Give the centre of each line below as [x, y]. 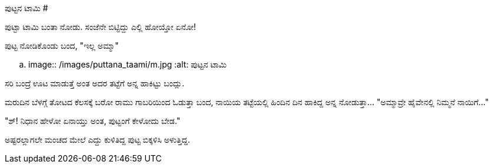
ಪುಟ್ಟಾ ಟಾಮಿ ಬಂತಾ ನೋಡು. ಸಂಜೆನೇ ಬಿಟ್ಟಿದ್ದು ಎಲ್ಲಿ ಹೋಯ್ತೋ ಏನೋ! [101, 27]
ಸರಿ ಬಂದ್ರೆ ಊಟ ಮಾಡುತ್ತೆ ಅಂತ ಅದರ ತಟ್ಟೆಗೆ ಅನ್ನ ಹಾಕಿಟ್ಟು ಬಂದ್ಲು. [95, 83]
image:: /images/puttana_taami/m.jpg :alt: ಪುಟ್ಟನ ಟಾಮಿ [128, 64]
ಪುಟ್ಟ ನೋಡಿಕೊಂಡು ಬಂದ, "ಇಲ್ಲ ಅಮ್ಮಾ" [62, 46]
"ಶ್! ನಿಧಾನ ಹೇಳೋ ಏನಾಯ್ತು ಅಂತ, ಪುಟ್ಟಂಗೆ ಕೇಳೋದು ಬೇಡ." [93, 121]
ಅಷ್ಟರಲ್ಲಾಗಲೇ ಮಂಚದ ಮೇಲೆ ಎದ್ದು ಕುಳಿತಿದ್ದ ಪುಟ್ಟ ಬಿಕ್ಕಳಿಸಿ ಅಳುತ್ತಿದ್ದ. [98, 140]
